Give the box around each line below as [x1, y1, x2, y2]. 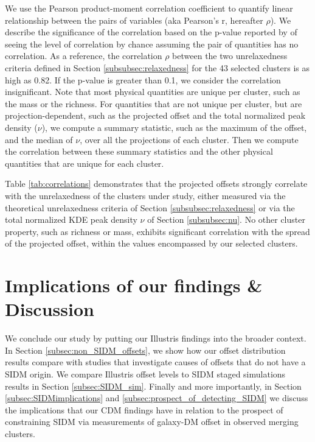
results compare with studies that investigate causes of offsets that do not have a [5, 356, 306, 368]
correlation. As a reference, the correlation [5, 49, 162, 62]
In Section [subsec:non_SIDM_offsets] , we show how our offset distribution [5, 343, 286, 356]
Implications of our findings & [5, 273, 263, 298]
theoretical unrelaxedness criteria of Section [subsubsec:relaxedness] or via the [5, 201, 295, 214]
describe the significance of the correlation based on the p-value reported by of [5, 26, 297, 38]
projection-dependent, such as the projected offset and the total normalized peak [5, 109, 306, 122]
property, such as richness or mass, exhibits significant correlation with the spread [5, 225, 310, 237]
